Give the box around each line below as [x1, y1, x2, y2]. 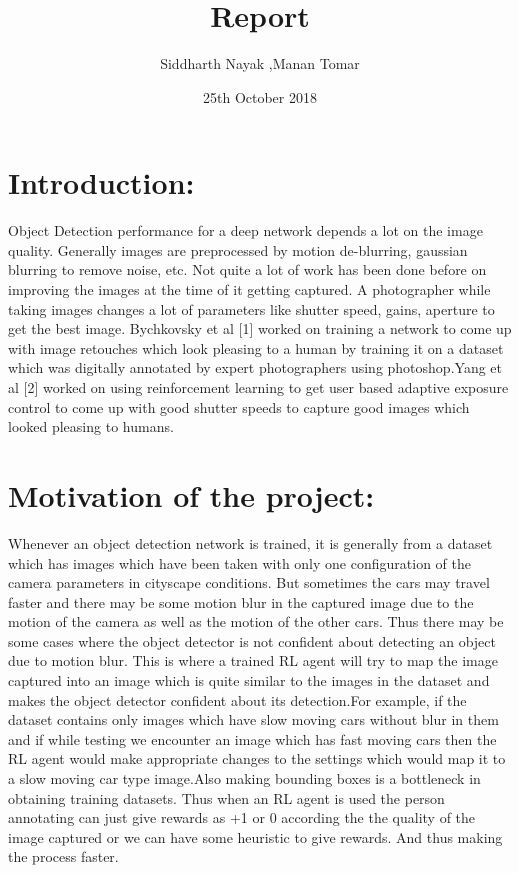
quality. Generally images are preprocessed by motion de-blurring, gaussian [8, 239, 468, 260]
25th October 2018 [203, 86, 317, 107]
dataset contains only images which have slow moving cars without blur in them [8, 709, 499, 730]
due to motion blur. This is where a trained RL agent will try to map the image [8, 650, 498, 671]
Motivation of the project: [8, 474, 375, 515]
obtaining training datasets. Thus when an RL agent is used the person [8, 787, 445, 808]
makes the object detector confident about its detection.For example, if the [8, 689, 467, 710]
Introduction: [8, 162, 195, 203]
